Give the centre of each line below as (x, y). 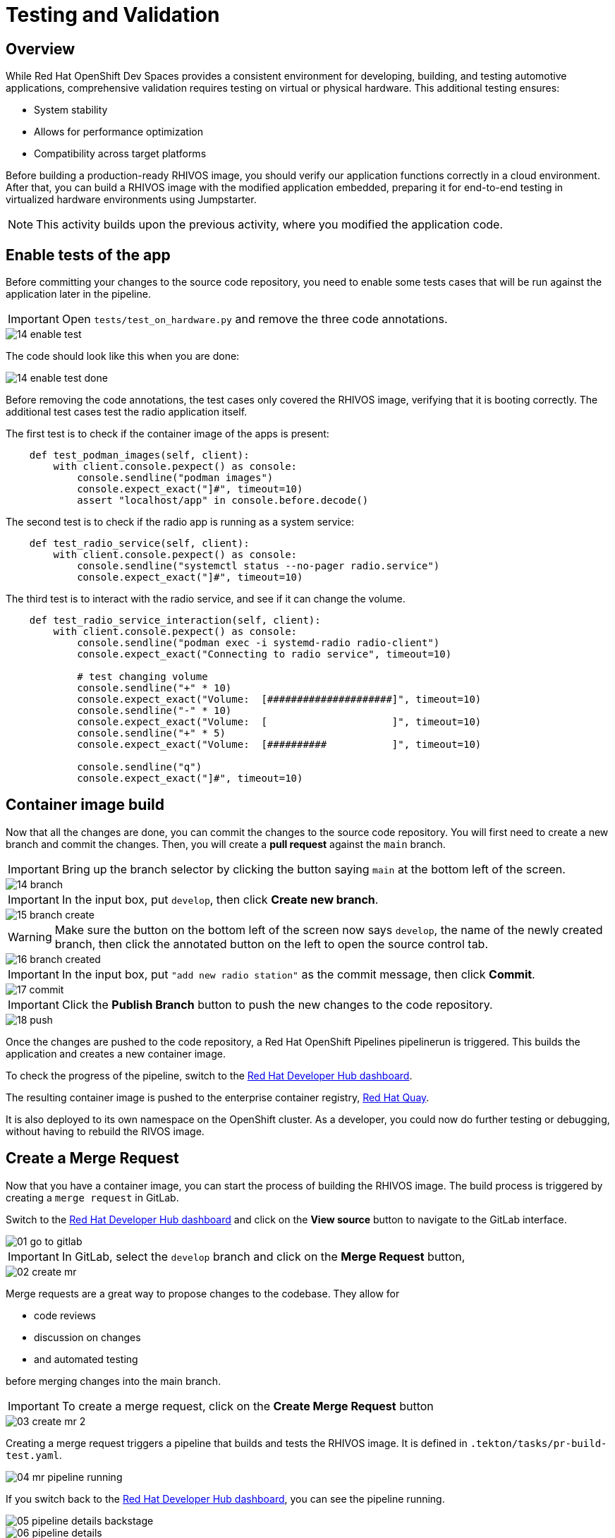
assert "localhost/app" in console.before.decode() (223, 501)
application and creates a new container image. (116, 1053)
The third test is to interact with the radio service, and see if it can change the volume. (206, 599)
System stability (71, 110)
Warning (30, 937)
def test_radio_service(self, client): (139, 544)
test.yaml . (34, 1455)
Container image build (85, 805)
